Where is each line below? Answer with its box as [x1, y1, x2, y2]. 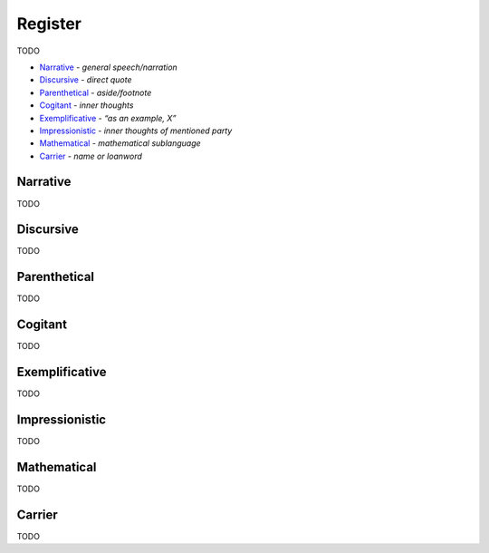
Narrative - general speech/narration [39, 62, 178, 73]
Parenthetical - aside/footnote [39, 87, 152, 98]
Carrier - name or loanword [39, 150, 142, 161]
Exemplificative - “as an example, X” [39, 112, 177, 123]
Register [16, 14, 81, 34]
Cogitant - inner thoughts [39, 100, 134, 111]
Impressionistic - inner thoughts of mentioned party [39, 125, 233, 136]
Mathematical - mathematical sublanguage [39, 138, 201, 149]
